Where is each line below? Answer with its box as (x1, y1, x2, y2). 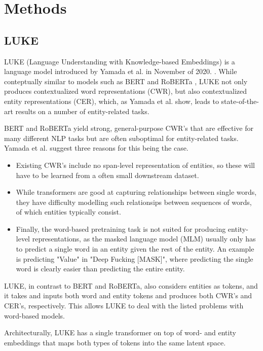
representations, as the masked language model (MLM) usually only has (32, 233, 256, 244)
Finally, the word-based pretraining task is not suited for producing (16, 223, 226, 234)
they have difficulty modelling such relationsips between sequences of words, (16, 196, 252, 207)
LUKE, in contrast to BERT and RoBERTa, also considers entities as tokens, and (4, 280, 258, 291)
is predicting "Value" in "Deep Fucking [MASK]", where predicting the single (16, 253, 253, 264)
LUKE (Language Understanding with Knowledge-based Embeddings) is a (4, 56, 235, 66)
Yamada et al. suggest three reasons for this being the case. (4, 143, 189, 153)
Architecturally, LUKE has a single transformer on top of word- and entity (4, 327, 236, 338)
